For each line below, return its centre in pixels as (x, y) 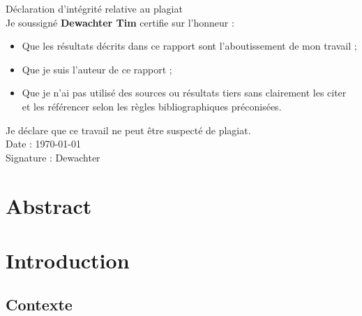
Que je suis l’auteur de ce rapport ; (97, 69)
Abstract (49, 205)
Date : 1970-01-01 (43, 144)
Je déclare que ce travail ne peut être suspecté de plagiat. (128, 130)
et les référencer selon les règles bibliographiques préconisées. (152, 106)
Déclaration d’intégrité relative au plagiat (94, 8)
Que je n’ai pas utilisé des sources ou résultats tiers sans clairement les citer (184, 93)
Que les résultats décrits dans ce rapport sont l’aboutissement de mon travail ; (189, 46)
